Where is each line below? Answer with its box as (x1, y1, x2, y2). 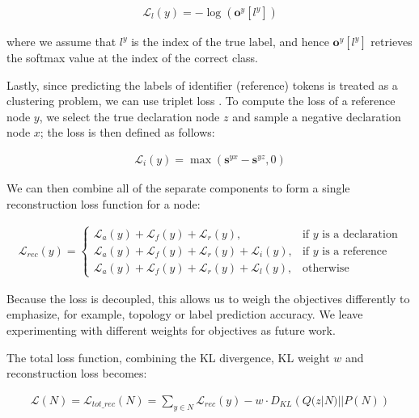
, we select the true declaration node (39, 108, 220, 125)
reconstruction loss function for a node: (6, 195, 201, 212)
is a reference (322, 245, 387, 257)
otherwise (302, 262, 349, 274)
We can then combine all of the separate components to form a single (6, 179, 350, 196)
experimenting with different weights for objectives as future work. (6, 322, 336, 339)
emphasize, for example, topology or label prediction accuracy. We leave (6, 306, 363, 323)
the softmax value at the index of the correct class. (6, 49, 258, 66)
